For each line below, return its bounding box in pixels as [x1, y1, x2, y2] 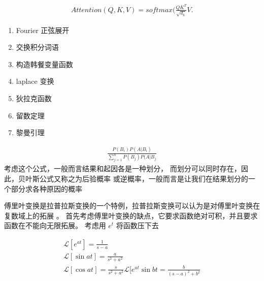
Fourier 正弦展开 [16, 24, 70, 35]
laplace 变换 [16, 76, 54, 86]
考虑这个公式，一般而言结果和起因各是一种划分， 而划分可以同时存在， [4, 163, 241, 174]
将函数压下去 [116, 220, 159, 231]
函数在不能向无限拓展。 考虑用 [4, 220, 106, 231]
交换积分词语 [16, 42, 59, 52]
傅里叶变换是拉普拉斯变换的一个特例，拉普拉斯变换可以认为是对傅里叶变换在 [4, 200, 260, 211]
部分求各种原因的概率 [11, 183, 82, 194]
